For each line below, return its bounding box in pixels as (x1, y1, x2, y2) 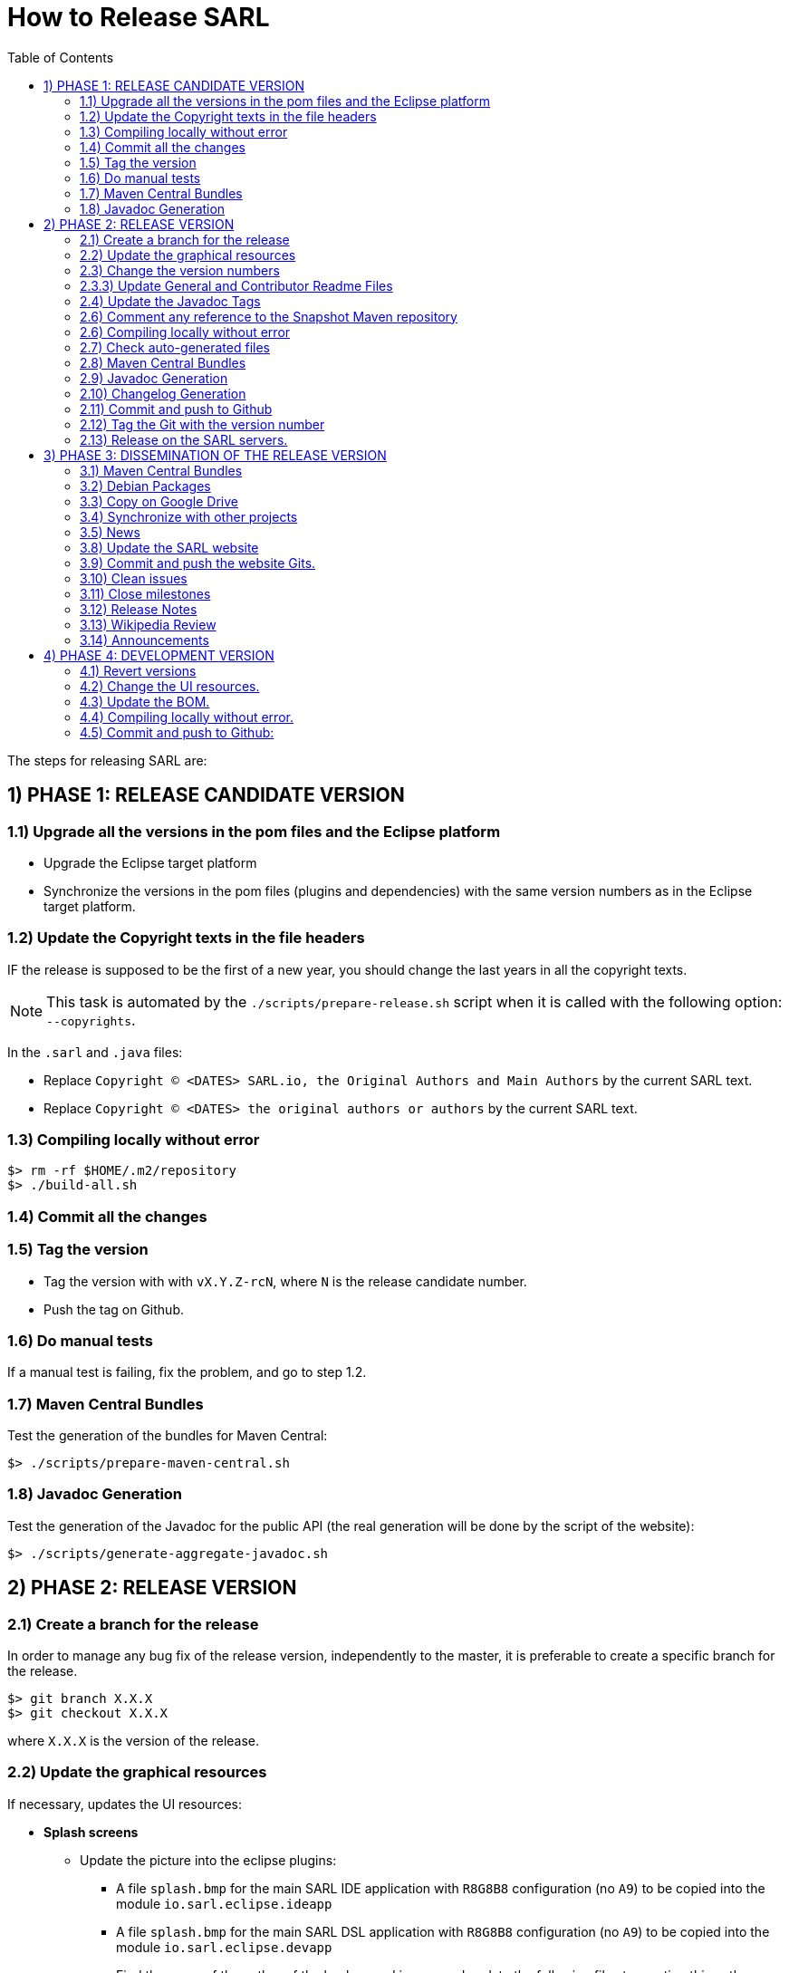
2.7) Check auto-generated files (80, 339, 270, 355)
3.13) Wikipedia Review (80, 616, 216, 632)
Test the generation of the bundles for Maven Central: (7, 1428, 328, 1444)
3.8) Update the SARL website (80, 539, 259, 555)
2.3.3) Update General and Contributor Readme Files (80, 277, 393, 294)
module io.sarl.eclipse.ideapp (116, 1895, 332, 1911)
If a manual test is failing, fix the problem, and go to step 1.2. (7, 1364, 367, 1381)
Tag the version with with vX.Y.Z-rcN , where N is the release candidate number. (43, 1273, 527, 1289)
